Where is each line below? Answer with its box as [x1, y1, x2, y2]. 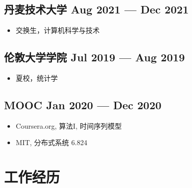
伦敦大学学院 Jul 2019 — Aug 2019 [4, 49, 185, 65]
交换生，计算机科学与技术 [15, 25, 100, 35]
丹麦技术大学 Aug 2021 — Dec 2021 [4, 1, 189, 17]
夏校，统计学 [15, 73, 58, 83]
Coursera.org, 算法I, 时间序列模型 [15, 120, 122, 131]
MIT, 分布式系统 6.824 [15, 137, 87, 148]
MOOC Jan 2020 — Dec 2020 [4, 97, 162, 112]
